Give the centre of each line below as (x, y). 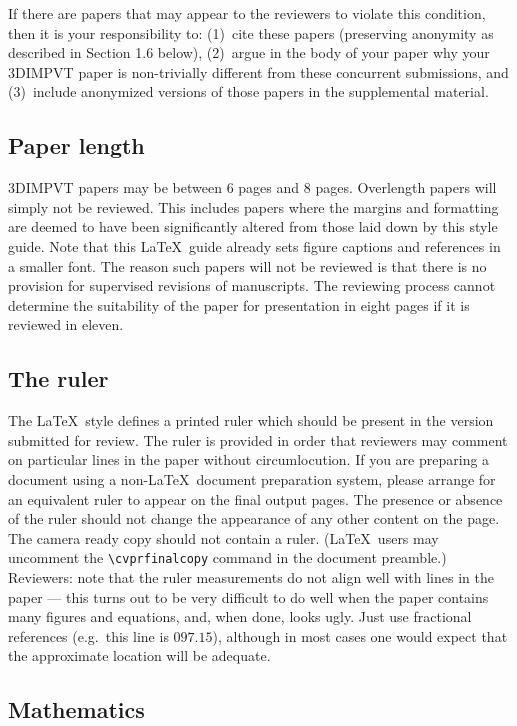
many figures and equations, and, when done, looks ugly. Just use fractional (240, 616)
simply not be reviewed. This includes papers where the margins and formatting (253, 206)
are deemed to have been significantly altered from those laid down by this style (253, 226)
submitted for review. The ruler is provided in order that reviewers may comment (258, 439)
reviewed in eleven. (66, 324)
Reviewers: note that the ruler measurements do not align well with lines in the (251, 576)
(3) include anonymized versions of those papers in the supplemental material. (248, 91)
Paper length (76, 145)
